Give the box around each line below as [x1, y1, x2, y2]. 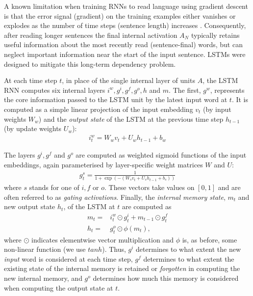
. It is [231, 94, 249, 105]
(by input [203, 104, 231, 114]
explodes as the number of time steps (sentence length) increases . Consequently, [4, 20, 246, 30]
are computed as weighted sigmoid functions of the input [76, 149, 247, 160]
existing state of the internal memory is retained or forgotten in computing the [4, 263, 240, 273]
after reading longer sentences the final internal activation [4, 29, 177, 40]
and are [218, 182, 241, 192]
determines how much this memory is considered [93, 272, 239, 283]
